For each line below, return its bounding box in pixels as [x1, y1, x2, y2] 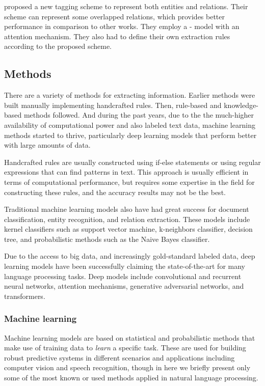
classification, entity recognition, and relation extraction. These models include [4, 213, 250, 224]
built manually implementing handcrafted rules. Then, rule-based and [4, 99, 222, 110]
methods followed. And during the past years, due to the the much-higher [23, 109, 254, 120]
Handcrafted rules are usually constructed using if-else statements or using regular [4, 156, 261, 167]
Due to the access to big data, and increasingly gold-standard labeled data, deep [4, 251, 255, 261]
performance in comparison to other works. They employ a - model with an [4, 21, 240, 32]
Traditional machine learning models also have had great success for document [4, 204, 249, 214]
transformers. [4, 290, 45, 301]
